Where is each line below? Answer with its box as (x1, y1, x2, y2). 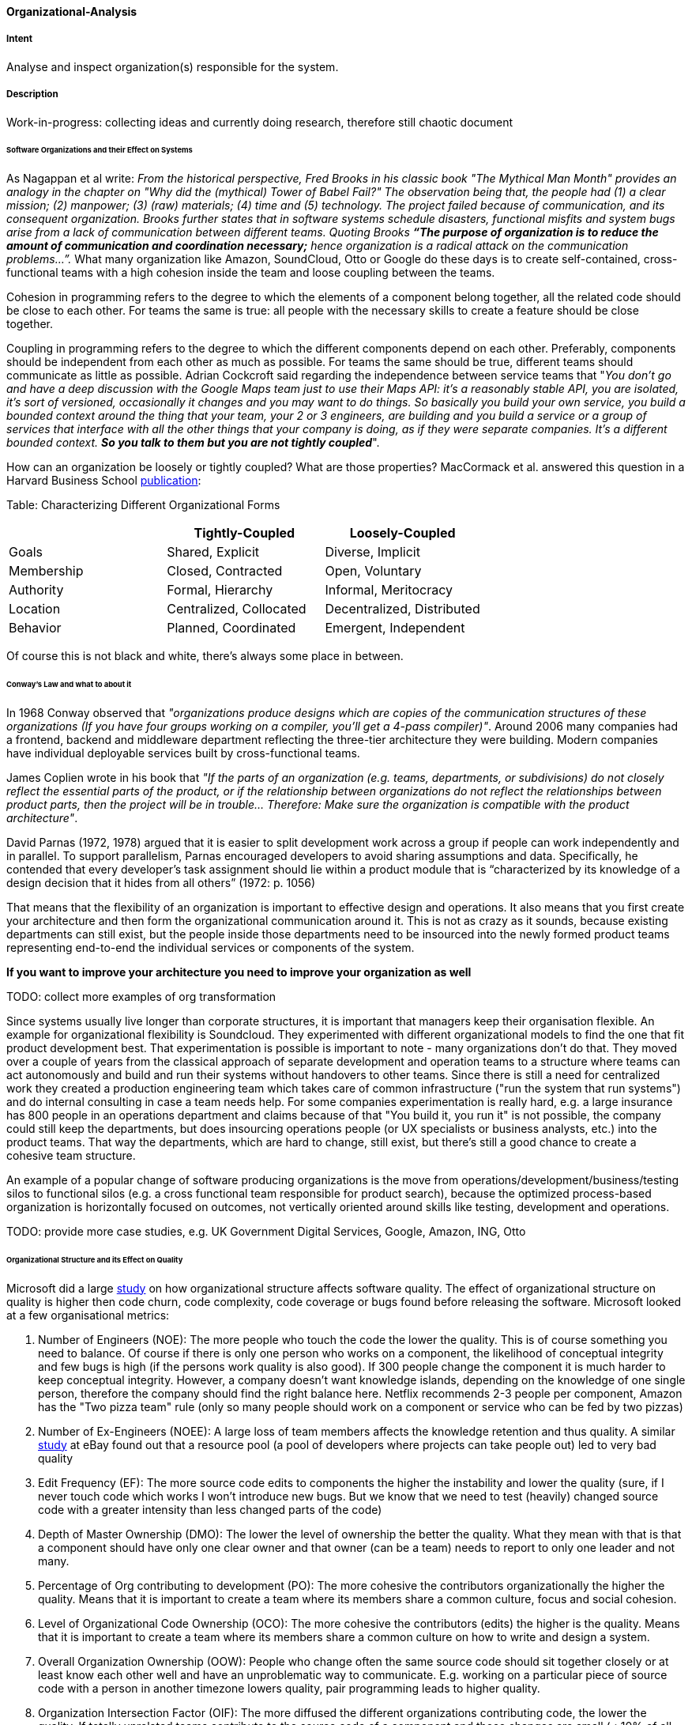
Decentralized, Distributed (325, 601, 480, 617)
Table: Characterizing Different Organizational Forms (6, 498, 280, 512)
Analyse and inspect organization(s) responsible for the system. (6, 59, 339, 74)
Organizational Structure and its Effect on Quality (6, 1255, 183, 1264)
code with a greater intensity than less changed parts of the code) (38, 1502, 382, 1516)
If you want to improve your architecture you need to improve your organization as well (6, 964, 472, 979)
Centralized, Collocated (167, 601, 307, 617)
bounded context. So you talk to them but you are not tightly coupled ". (6, 436, 380, 450)
